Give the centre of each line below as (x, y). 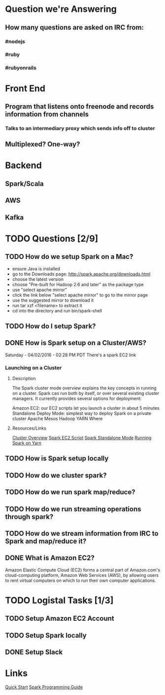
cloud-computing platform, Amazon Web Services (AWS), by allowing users (82, 575)
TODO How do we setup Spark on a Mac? (69, 257)
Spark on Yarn (27, 443)
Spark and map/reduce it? (46, 542)
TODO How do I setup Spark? (50, 326)
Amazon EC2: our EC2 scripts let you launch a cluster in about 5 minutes (86, 408)
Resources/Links (29, 428)
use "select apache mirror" (40, 290)
